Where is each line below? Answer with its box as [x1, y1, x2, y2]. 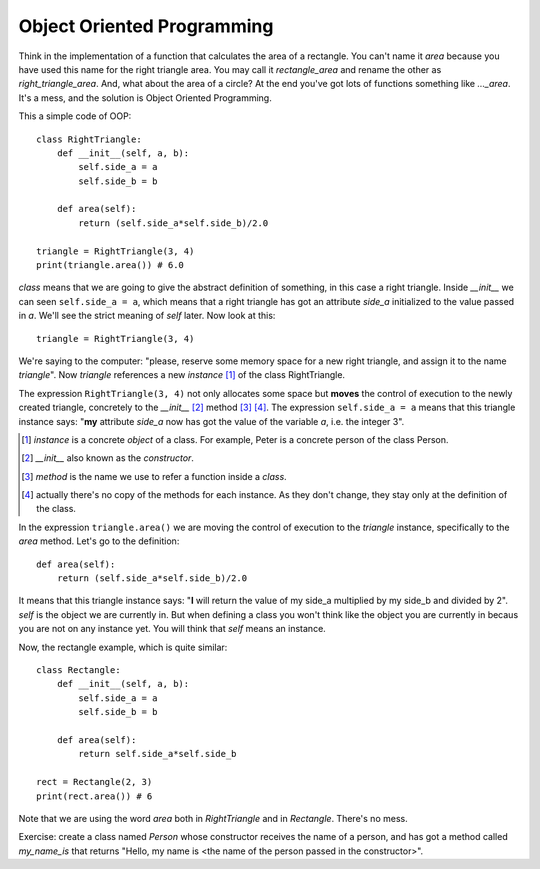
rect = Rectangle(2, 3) [36, 776, 153, 788]
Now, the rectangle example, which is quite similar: [18, 641, 228, 653]
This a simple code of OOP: [18, 110, 132, 122]
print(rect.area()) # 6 [36, 790, 153, 802]
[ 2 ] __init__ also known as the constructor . [21, 452, 195, 464]
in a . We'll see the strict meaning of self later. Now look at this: [18, 310, 276, 322]
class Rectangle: [36, 665, 121, 675]
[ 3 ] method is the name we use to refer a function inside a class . [21, 470, 287, 482]
